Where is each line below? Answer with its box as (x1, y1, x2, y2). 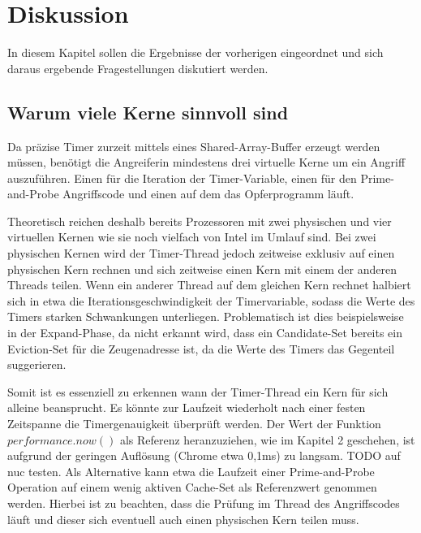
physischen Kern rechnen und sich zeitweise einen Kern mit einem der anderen (7, 260, 397, 277)
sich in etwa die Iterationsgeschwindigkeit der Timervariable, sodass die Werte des (7, 292, 415, 309)
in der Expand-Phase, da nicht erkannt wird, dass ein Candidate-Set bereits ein (7, 324, 403, 341)
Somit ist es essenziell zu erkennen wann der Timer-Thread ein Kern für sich (7, 383, 389, 400)
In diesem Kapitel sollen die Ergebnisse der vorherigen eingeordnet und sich (7, 44, 384, 61)
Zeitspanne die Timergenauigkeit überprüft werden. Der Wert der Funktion (7, 415, 381, 432)
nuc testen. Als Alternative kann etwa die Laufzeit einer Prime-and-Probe (7, 462, 375, 479)
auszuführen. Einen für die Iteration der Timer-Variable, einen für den (7, 169, 357, 186)
